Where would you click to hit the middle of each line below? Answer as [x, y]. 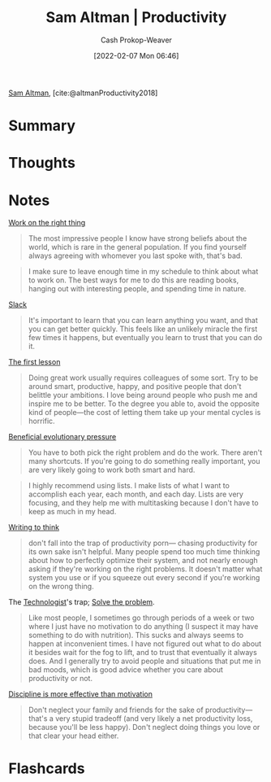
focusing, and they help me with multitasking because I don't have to [143, 503]
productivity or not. [60, 679]
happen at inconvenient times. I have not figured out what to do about [145, 644]
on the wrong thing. [61, 587]
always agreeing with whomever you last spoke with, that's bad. [135, 256]
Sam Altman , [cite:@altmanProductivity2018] [83, 93]
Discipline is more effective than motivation [80, 694]
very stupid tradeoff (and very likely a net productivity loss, [154, 719]
